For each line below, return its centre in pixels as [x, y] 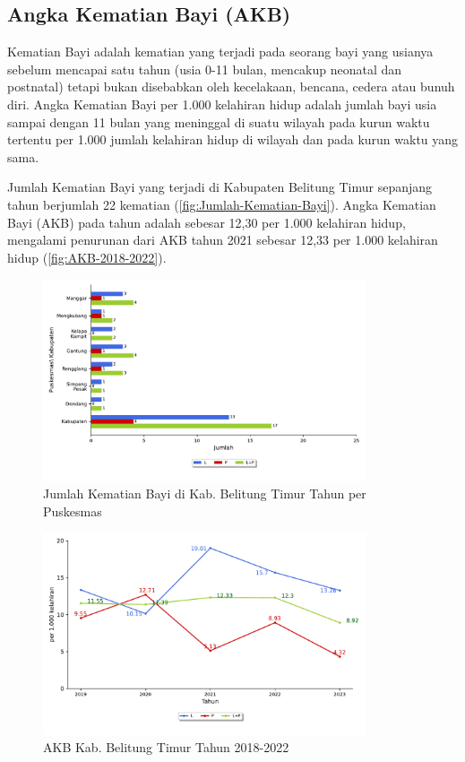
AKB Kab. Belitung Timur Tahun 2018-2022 [166, 747]
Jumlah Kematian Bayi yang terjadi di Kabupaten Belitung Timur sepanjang [220, 187]
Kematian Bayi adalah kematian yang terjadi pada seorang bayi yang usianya [220, 52]
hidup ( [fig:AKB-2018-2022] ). [87, 257]
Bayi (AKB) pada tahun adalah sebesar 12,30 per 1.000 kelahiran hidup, [207, 222]
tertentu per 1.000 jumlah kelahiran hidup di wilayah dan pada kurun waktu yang [233, 139]
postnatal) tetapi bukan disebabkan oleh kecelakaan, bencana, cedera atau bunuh [231, 87]
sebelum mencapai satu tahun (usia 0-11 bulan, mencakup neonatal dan [205, 69]
